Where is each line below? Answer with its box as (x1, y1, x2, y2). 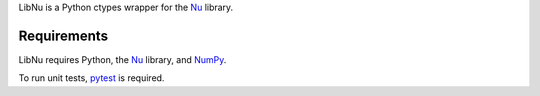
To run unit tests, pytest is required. (18, 72, 165, 84)
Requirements (18, 27, 109, 44)
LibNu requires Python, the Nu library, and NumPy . (18, 53, 227, 65)
